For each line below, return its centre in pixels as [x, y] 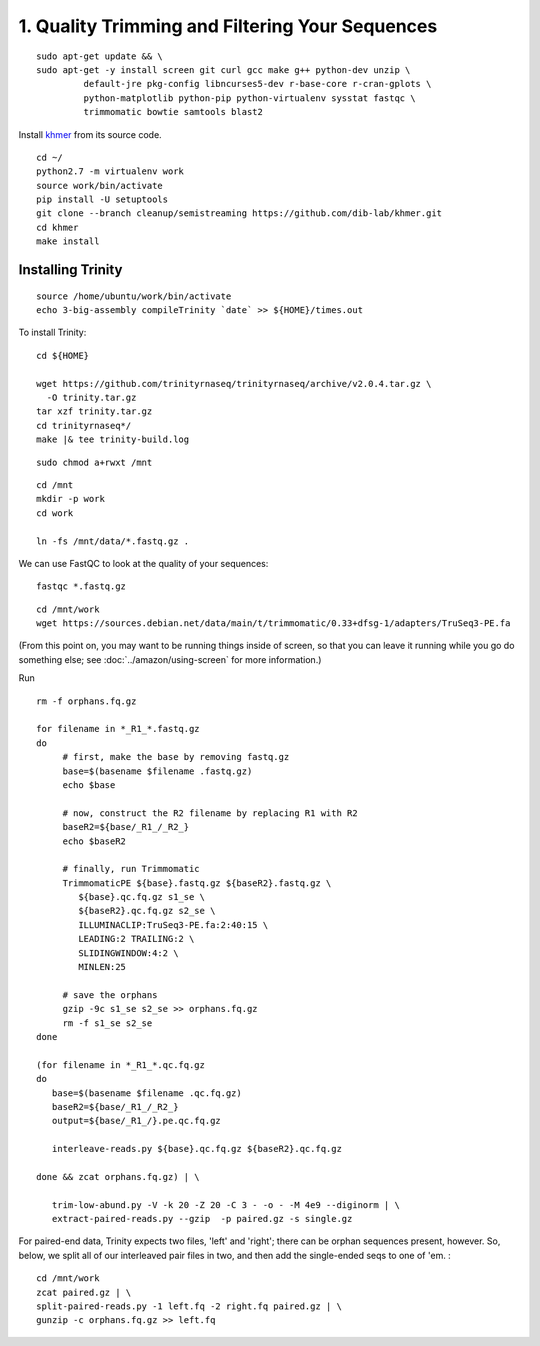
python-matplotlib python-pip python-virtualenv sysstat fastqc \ [249, 98]
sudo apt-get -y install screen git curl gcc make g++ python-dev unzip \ [223, 69]
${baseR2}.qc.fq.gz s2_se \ [147, 911]
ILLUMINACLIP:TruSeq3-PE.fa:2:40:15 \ [173, 924]
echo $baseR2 [94, 841]
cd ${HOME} [63, 355]
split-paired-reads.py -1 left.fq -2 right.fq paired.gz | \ [189, 1306]
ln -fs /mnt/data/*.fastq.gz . [113, 541]
